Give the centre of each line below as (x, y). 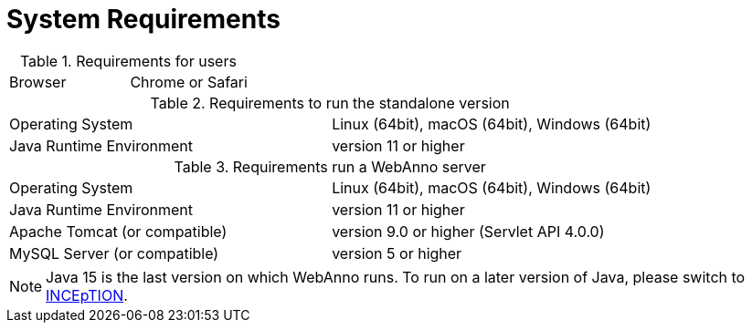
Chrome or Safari (189, 82)
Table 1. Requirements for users (128, 61)
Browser (38, 82)
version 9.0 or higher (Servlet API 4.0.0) (468, 231)
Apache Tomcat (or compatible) (118, 231)
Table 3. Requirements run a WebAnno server (330, 166)
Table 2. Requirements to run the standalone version (330, 103)
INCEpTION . (87, 295)
